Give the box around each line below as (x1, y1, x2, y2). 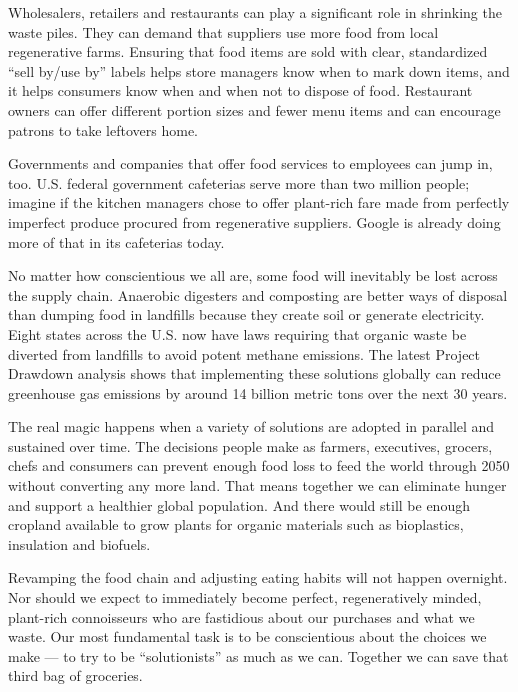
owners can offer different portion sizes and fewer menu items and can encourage (8, 99, 501, 120)
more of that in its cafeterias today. (8, 231, 225, 252)
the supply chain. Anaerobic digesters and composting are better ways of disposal (8, 284, 508, 305)
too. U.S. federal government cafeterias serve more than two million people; (8, 172, 470, 193)
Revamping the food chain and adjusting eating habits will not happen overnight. (8, 567, 508, 588)
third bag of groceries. (8, 665, 143, 686)
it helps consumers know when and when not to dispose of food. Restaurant (8, 80, 473, 101)
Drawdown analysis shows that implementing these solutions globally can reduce (8, 363, 501, 384)
